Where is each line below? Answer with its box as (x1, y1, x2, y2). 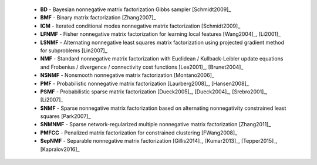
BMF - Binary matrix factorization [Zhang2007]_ (40, 14, 156, 21)
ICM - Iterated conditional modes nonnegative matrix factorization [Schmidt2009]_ (40, 22, 241, 29)
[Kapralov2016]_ (40, 146, 80, 153)
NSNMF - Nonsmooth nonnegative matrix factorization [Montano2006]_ (40, 72, 214, 79)
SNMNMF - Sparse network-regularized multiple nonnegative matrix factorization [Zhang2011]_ (40, 121, 271, 128)
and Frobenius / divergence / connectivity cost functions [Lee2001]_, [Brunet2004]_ (40, 63, 244, 70)
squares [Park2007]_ (40, 113, 91, 120)
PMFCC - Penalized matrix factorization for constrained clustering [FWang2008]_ (40, 129, 238, 136)
